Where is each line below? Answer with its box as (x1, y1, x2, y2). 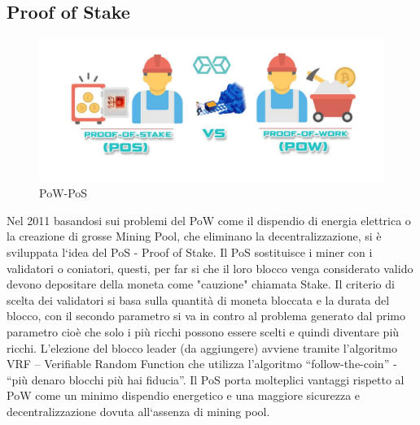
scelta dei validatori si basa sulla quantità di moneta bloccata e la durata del (7, 291, 390, 308)
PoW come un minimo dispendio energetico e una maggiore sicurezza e (7, 387, 361, 404)
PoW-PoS (39, 184, 88, 202)
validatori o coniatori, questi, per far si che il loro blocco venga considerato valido (7, 259, 413, 276)
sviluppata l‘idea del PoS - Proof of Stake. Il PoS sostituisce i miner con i (7, 243, 373, 260)
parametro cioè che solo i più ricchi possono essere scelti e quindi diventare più (7, 323, 400, 340)
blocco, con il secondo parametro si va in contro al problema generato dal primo (7, 307, 405, 324)
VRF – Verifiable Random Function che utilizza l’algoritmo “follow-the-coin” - (7, 355, 397, 372)
